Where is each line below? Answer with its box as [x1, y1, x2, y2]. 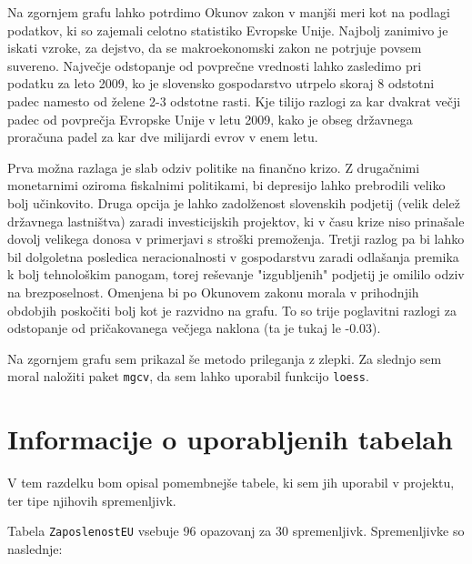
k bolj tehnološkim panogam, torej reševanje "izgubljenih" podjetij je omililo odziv [7, 265, 465, 284]
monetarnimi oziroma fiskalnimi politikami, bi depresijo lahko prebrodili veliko [7, 176, 446, 195]
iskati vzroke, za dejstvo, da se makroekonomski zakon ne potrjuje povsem [7, 38, 422, 57]
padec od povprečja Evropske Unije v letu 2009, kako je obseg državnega [7, 109, 413, 128]
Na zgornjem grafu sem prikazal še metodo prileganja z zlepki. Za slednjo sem [7, 348, 442, 368]
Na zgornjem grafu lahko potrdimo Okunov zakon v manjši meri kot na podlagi [7, 3, 450, 21]
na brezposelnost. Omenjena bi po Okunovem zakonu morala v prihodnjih [7, 282, 419, 301]
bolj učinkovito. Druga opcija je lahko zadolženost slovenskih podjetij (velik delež [7, 193, 460, 212]
